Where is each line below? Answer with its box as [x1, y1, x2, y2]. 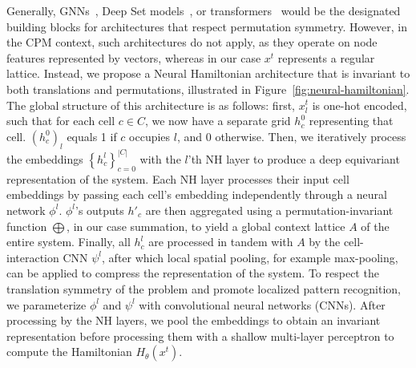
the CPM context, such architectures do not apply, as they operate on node [6, 34, 378, 51]
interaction [6, 249, 59, 265]
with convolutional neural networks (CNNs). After [139, 296, 386, 313]
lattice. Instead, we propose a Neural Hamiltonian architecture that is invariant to [6, 65, 410, 82]
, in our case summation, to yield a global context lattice [67, 217, 345, 234]
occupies [129, 127, 171, 144]
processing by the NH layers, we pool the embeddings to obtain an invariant [6, 312, 381, 329]
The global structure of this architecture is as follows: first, [6, 96, 295, 113]
